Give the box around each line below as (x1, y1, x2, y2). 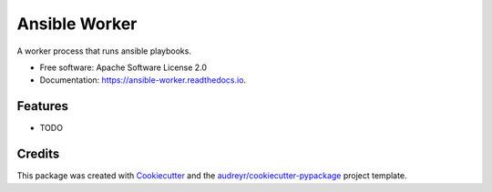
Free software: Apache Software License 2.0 (39, 62, 208, 73)
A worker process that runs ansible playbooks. (16, 45, 191, 56)
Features (16, 98, 68, 114)
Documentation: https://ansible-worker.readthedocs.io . (39, 75, 246, 86)
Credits (16, 147, 60, 162)
